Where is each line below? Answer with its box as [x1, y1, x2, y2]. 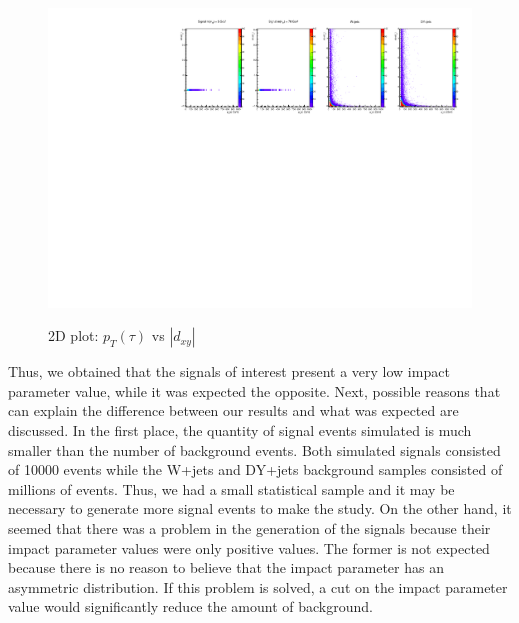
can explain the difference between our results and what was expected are [8, 400, 459, 421]
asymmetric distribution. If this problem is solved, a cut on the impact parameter [8, 576, 508, 597]
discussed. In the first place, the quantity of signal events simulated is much [8, 420, 472, 441]
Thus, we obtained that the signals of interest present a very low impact [8, 361, 450, 382]
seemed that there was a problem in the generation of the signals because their [8, 518, 491, 538]
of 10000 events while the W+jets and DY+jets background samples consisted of [8, 459, 503, 480]
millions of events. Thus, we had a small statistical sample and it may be [8, 478, 455, 499]
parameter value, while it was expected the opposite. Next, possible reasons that [8, 380, 501, 401]
